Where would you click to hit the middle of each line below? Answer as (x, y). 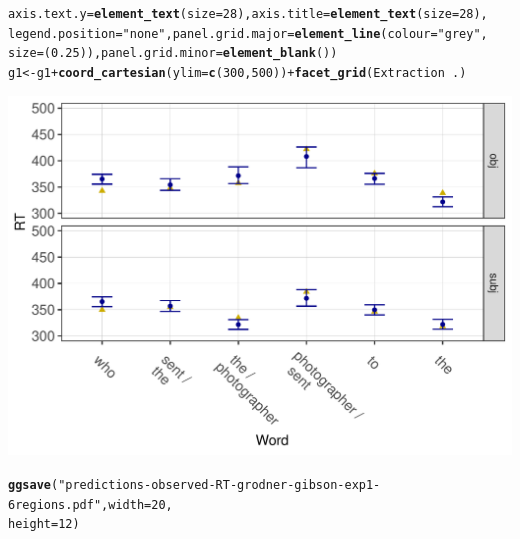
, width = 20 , (137, 504)
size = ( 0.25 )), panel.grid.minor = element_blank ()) (173, 53)
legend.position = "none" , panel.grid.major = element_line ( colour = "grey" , (248, 33)
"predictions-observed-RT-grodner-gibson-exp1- (219, 485)
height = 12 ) (44, 524)
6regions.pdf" (55, 504)
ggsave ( (33, 485)
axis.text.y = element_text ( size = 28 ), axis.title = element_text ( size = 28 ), (248, 14)
